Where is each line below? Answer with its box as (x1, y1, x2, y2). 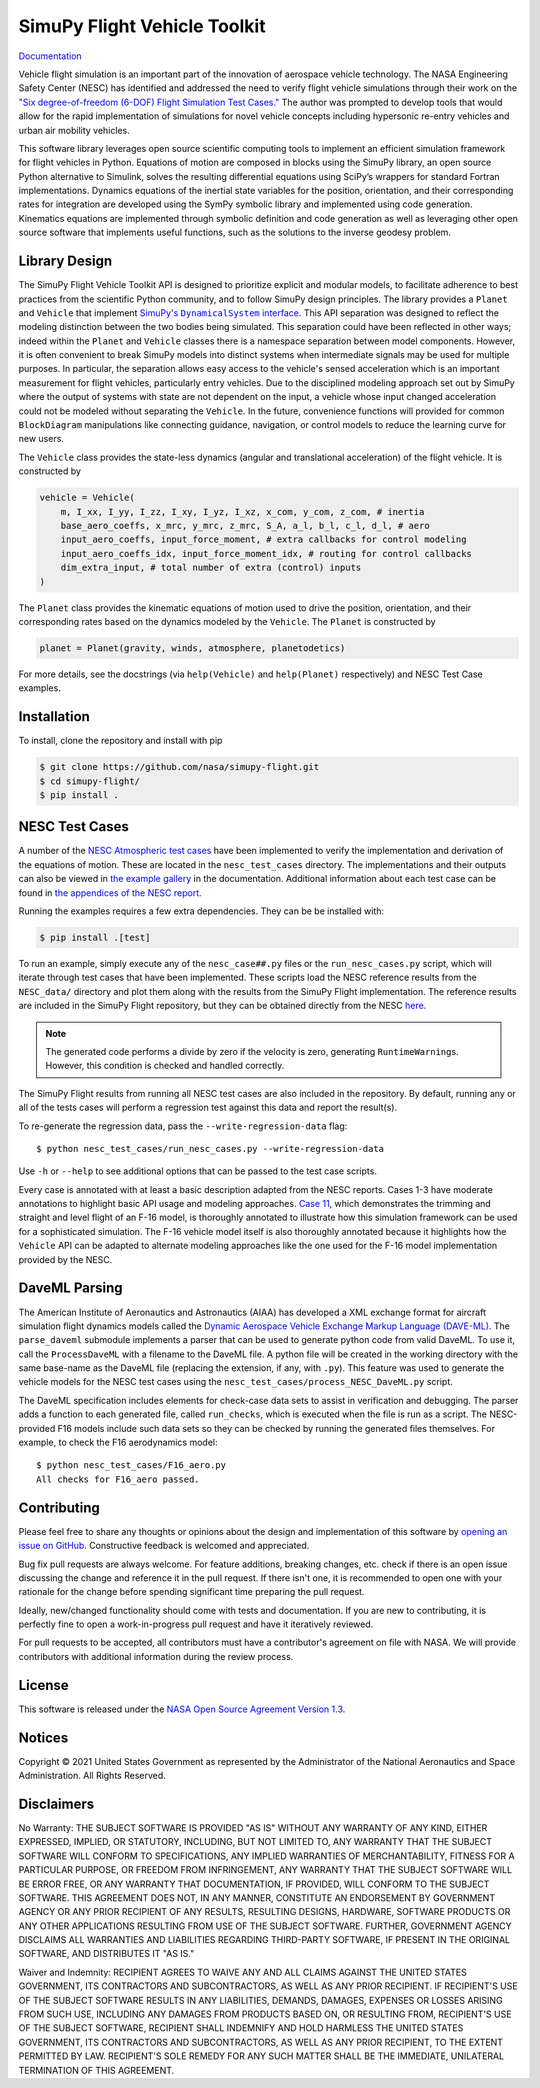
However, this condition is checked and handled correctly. (45, 1060, 285, 1072)
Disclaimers (18, 1795, 95, 1812)
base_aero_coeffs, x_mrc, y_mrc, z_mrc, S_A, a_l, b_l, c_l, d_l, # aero (60, 520, 430, 531)
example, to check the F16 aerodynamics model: (18, 1436, 218, 1449)
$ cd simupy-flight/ (39, 775, 140, 787)
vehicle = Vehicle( (39, 492, 135, 504)
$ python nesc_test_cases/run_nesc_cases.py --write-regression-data (36, 1143, 385, 1154)
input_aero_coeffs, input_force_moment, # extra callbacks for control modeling (60, 534, 467, 545)
